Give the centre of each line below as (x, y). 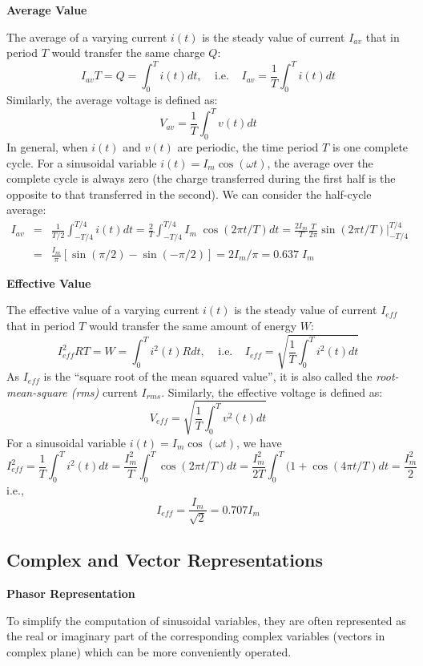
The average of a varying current (87, 36)
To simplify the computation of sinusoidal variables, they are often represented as (206, 620)
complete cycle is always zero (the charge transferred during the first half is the (201, 178)
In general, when (47, 146)
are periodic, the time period (248, 146)
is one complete (370, 146)
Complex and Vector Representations (165, 560)
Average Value (47, 10)
